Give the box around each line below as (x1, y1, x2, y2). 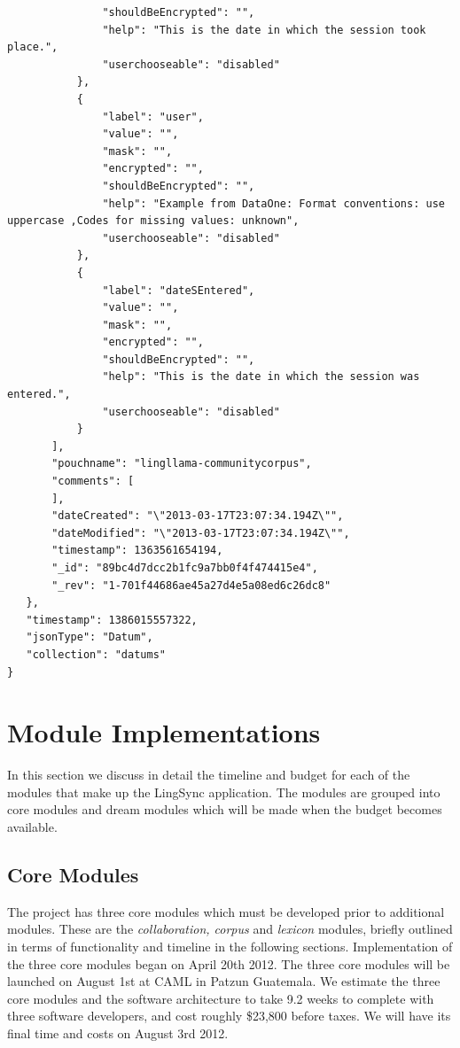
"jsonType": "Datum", (26, 631, 153, 644)
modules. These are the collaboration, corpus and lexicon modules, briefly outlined (7, 920, 453, 938)
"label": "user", (102, 110, 204, 123)
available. (7, 818, 58, 836)
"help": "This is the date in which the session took (102, 23, 426, 36)
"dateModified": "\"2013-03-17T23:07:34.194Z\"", (51, 526, 350, 540)
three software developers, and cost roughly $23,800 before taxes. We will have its (7, 1006, 451, 1025)
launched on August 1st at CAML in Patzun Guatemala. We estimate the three (7, 972, 441, 990)
